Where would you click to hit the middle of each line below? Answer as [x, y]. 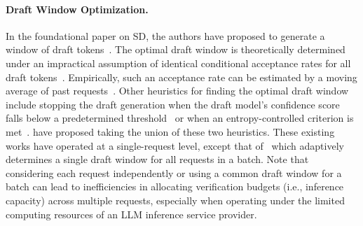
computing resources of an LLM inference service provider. [131, 214]
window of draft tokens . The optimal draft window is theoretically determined [176, 49]
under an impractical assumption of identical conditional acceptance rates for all [178, 63]
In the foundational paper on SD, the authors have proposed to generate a [165, 35]
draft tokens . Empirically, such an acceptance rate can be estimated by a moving [181, 77]
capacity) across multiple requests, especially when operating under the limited [175, 200]
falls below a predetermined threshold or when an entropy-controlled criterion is [180, 118]
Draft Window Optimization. [77, 9]
